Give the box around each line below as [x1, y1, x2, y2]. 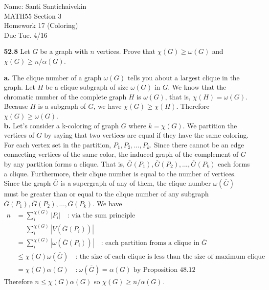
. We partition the [182, 120, 237, 130]
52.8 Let [4, 46, 30, 56]
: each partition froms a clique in [101, 240, 200, 247]
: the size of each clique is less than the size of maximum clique [75, 253, 265, 260]
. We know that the [168, 82, 226, 92]
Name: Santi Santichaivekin [4, 1, 87, 11]
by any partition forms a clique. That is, [4, 158, 125, 169]
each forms [218, 158, 250, 169]
